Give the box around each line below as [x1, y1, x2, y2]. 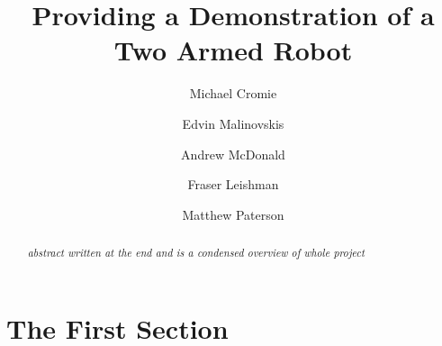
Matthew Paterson [182, 205, 284, 223]
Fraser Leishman [187, 175, 279, 194]
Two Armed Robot [113, 32, 353, 68]
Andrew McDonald [181, 144, 285, 163]
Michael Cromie [189, 84, 277, 103]
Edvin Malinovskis [182, 114, 284, 132]
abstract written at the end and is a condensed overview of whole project [27, 245, 365, 260]
